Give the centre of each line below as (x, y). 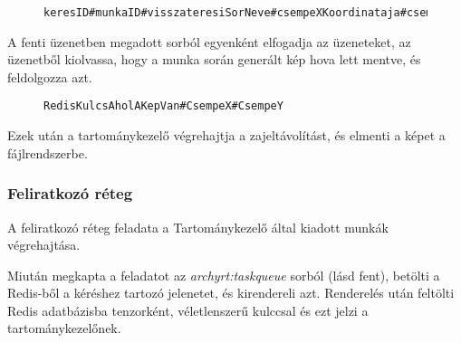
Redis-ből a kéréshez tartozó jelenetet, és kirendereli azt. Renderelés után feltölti (231, 293)
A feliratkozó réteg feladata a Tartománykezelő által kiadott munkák (198, 227)
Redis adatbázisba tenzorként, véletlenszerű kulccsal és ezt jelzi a (188, 310)
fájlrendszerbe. (48, 152)
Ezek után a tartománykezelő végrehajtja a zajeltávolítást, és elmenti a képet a (226, 135)
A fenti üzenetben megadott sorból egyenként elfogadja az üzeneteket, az (209, 41)
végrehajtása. (44, 245)
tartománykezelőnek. (64, 328)
